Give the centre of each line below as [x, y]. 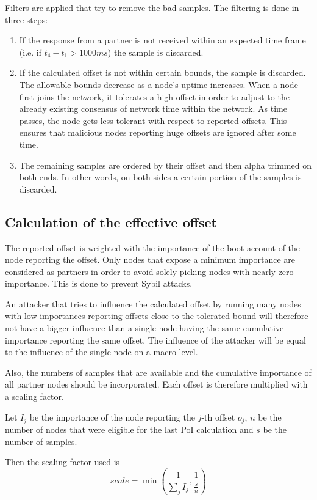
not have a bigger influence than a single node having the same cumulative [144, 328]
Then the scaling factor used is [62, 462]
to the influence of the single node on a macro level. [102, 352]
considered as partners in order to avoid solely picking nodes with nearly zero [149, 271]
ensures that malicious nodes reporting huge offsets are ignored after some [158, 132]
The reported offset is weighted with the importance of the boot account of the [153, 247]
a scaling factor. [34, 396]
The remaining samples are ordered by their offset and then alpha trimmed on [165, 165]
